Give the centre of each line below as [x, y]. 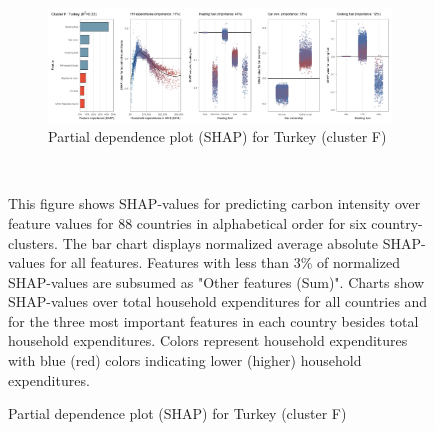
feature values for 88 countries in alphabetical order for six [187, 222]
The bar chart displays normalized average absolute [220, 242]
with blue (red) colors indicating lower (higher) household [185, 360]
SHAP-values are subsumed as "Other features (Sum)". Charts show [216, 281]
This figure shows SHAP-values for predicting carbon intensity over [214, 203]
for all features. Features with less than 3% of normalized [224, 262]
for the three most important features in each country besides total [213, 320]
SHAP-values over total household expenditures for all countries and [218, 301]
